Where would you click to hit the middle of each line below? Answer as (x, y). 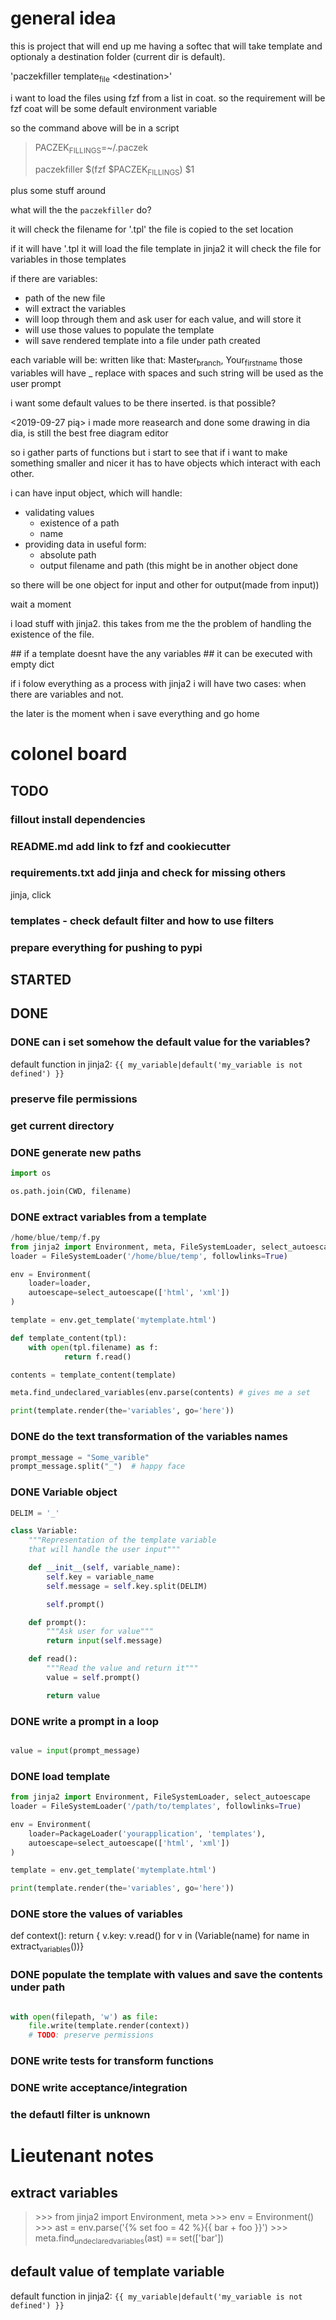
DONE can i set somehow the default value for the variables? (160, 1042)
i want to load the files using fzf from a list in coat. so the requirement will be (168, 98)
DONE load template (60, 1776)
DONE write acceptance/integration (99, 2087)
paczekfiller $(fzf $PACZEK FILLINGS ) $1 (114, 170)
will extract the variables (75, 309)
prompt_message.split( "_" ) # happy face (98, 1467)
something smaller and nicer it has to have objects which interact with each (165, 463)
